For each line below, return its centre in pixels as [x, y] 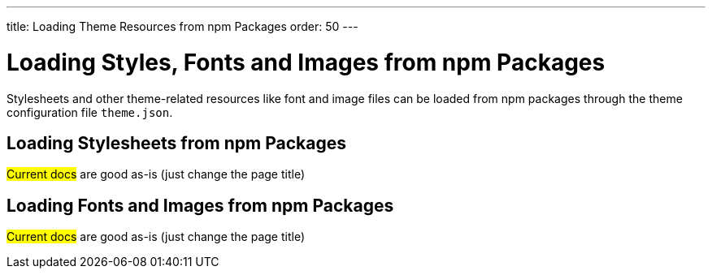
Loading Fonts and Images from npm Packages [200, 205]
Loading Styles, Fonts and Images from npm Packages [306, 62]
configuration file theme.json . [90, 112]
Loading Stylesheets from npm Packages [176, 143]
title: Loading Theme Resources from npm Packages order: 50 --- [182, 26]
